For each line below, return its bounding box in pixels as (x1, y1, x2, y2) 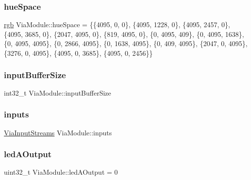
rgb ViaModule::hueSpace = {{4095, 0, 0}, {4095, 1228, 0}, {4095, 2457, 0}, (4, 19, 230, 30)
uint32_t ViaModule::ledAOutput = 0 (4, 167, 118, 177)
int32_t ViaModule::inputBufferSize (4, 87, 111, 98)
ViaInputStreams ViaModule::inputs (4, 127, 112, 137)
